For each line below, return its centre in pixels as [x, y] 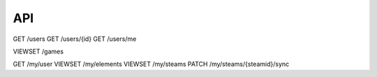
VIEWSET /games [38, 51]
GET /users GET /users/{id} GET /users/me [75, 39]
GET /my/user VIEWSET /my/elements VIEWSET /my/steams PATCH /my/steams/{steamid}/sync [151, 64]
